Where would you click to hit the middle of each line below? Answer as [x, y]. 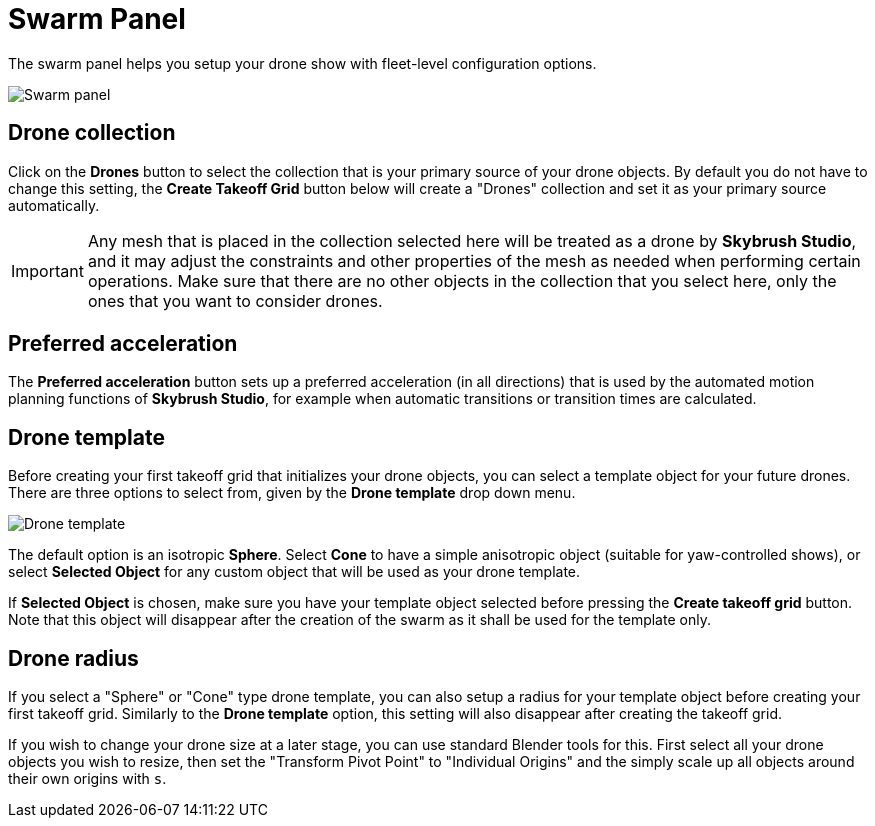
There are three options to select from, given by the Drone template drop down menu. [292, 493]
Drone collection [92, 133]
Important [47, 270]
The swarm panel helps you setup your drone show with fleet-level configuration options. [302, 63]
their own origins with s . [87, 779]
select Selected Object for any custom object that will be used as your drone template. [294, 572]
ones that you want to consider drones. [235, 300]
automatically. [54, 205]
